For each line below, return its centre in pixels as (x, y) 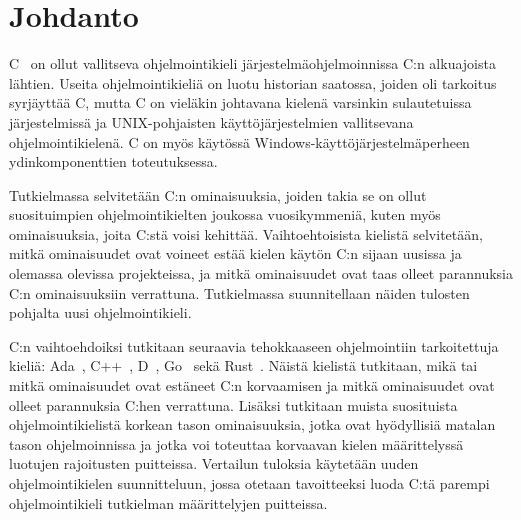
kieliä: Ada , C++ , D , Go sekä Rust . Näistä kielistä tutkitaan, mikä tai (243, 365)
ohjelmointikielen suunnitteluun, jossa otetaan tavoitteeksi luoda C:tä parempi (249, 483)
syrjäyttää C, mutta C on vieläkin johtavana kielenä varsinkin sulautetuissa (240, 102)
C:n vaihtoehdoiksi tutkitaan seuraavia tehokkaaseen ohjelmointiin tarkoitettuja (254, 345)
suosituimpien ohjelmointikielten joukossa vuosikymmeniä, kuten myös (225, 214)
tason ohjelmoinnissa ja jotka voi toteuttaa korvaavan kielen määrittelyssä (236, 443)
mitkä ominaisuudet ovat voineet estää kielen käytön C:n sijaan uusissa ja (235, 253)
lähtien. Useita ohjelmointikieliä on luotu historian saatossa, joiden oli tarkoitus (253, 82)
